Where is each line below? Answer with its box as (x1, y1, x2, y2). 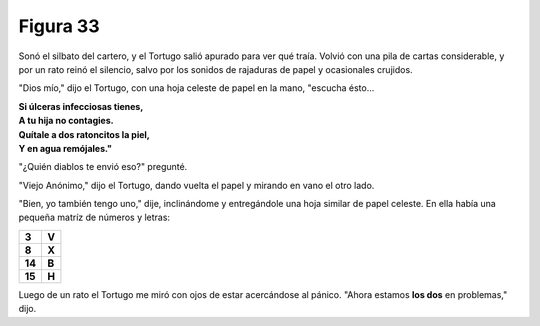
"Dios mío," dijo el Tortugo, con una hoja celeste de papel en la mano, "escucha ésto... (18, 82, 375, 94)
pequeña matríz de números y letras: (18, 211, 170, 224)
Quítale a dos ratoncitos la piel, (18, 128, 150, 140)
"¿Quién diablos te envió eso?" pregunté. (18, 161, 188, 173)
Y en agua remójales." (18, 142, 113, 154)
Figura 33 (18, 15, 100, 37)
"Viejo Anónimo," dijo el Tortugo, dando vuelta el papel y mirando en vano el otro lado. (18, 179, 375, 191)
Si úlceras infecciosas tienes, (18, 100, 144, 112)
